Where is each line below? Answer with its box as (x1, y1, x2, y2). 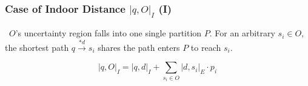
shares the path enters (98, 41, 180, 53)
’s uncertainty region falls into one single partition (15, 27, 202, 39)
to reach (190, 41, 221, 53)
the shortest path (5, 41, 69, 53)
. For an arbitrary (209, 27, 275, 39)
